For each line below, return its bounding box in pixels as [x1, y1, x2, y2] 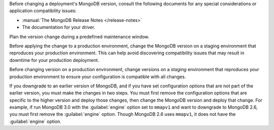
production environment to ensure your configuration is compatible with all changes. [9, 74, 186, 80]
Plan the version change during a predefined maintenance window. [9, 34, 150, 40]
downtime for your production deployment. [9, 57, 99, 63]
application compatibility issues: [9, 8, 77, 14]
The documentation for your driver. [22, 24, 95, 30]
